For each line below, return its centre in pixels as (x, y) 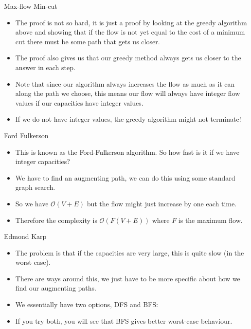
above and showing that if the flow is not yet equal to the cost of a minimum (130, 32)
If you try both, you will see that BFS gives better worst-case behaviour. (124, 320)
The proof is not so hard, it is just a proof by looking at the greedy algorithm (131, 22)
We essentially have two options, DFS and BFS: (87, 304)
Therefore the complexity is (56, 220)
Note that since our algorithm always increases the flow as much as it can (125, 83)
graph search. (35, 187)
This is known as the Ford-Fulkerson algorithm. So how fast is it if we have (127, 152)
